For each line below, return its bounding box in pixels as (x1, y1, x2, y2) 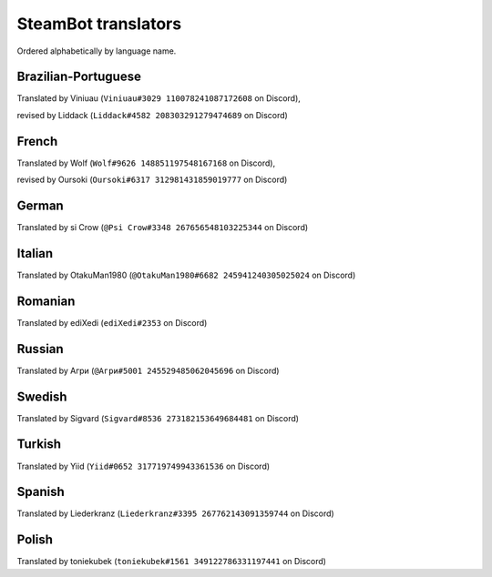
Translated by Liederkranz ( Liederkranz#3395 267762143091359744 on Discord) (16, 508, 334, 519)
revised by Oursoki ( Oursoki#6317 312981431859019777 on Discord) (16, 174, 288, 186)
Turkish (16, 437, 62, 452)
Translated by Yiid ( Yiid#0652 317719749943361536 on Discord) (16, 461, 271, 471)
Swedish (16, 389, 67, 404)
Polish (16, 532, 54, 548)
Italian (16, 246, 54, 261)
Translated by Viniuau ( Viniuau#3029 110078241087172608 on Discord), (16, 93, 301, 104)
